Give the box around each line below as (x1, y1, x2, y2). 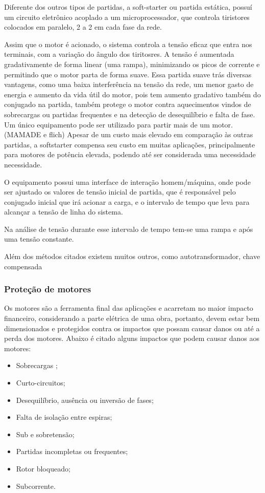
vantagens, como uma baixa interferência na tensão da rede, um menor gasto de (4, 79, 254, 90)
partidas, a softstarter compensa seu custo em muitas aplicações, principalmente (4, 139, 255, 149)
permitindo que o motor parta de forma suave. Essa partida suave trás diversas (4, 69, 252, 79)
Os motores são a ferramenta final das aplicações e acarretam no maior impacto (4, 303, 253, 313)
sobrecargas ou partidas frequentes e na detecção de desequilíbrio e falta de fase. (4, 109, 255, 119)
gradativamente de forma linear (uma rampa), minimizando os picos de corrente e (4, 58, 260, 69)
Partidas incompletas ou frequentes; (16, 446, 128, 457)
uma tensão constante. (4, 233, 74, 244)
